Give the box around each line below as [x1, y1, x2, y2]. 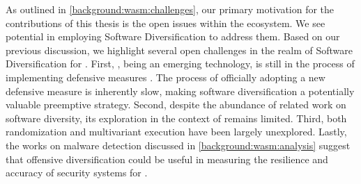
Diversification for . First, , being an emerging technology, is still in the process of [6, 56, 355, 71]
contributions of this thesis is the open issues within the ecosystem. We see [6, 15, 325, 30]
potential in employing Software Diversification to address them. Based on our [6, 29, 340, 44]
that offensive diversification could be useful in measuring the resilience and [6, 151, 328, 166]
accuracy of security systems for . [6, 165, 148, 180]
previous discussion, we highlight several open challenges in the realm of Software [6, 42, 353, 57]
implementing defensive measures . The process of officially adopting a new [6, 69, 325, 84]
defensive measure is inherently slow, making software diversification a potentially [6, 83, 355, 98]
